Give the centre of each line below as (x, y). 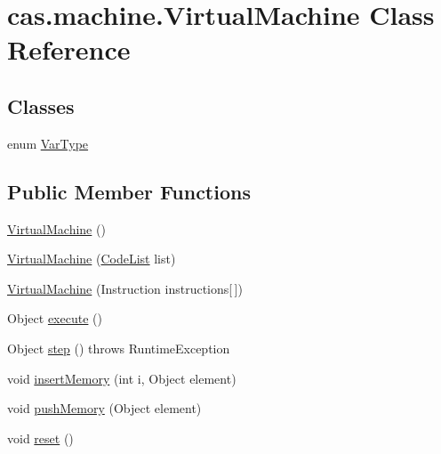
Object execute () (55, 318)
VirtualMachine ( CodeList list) (92, 259)
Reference (69, 49)
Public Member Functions (129, 191)
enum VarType (48, 143)
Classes (41, 105)
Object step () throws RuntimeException (119, 348)
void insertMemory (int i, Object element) (122, 378)
